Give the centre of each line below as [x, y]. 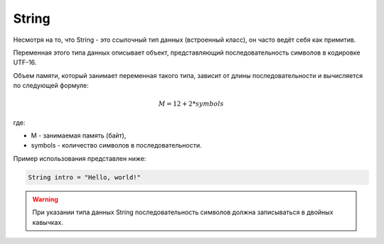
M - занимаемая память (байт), [79, 135]
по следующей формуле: [51, 86]
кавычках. [48, 222]
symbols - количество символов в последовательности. [116, 145]
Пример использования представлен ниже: [80, 158]
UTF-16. [25, 62]
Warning [45, 199]
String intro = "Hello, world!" [85, 177]
